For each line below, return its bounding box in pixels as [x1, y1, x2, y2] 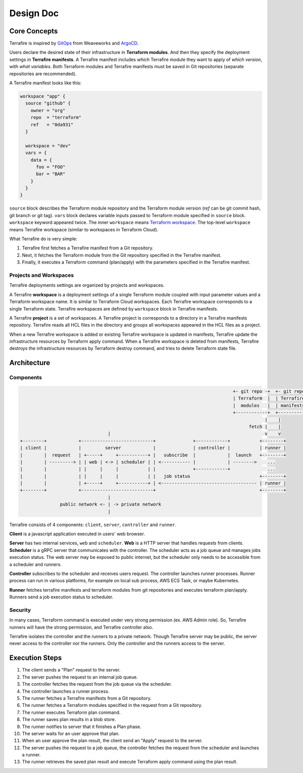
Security [9, 606, 31, 613]
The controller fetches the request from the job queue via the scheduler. [22, 681, 172, 687]
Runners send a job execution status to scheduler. [9, 594, 114, 600]
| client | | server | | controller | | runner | [20, 445, 286, 451]
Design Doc [9, 8, 59, 19]
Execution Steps [9, 654, 62, 662]
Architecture [9, 358, 50, 367]
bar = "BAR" [36, 171, 66, 177]
